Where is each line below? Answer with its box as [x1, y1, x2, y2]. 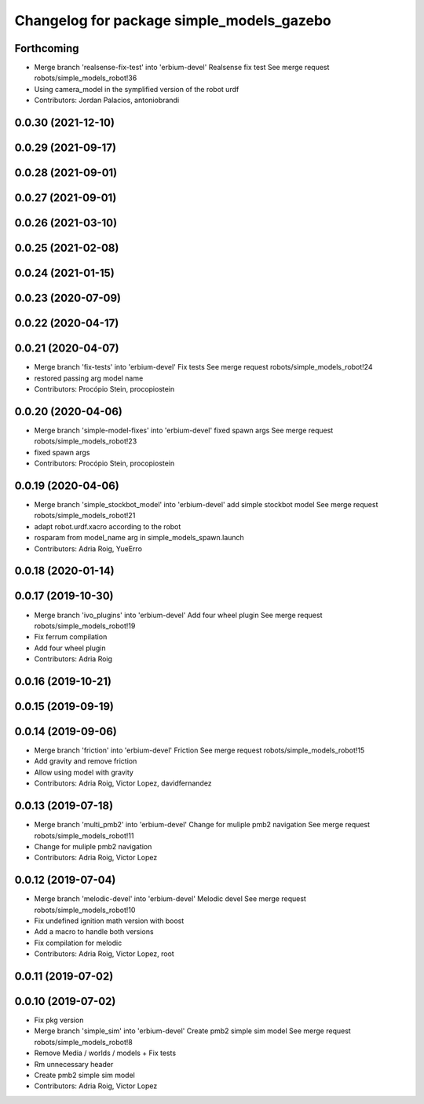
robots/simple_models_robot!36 [34, 73, 137, 83]
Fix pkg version [34, 1015, 84, 1025]
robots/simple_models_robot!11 [34, 830, 134, 841]
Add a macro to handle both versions [34, 927, 154, 937]
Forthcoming [14, 42, 79, 55]
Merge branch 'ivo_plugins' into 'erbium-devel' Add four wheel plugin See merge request [34, 610, 323, 620]
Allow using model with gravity [34, 767, 133, 777]
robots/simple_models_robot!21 [34, 511, 136, 521]
